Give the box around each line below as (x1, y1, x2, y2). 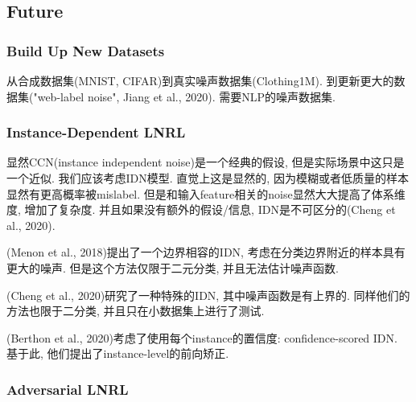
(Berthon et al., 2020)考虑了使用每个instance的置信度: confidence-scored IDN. (6, 329, 397, 346)
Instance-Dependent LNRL (6, 122, 186, 142)
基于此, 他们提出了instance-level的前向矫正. (6, 345, 229, 362)
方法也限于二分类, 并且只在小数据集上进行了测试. (6, 302, 265, 319)
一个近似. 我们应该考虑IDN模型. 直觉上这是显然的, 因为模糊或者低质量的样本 (6, 170, 409, 186)
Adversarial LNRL (6, 379, 129, 399)
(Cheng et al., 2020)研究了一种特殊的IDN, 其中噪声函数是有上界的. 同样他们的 (6, 286, 410, 303)
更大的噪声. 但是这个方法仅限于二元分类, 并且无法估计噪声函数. (6, 259, 339, 276)
